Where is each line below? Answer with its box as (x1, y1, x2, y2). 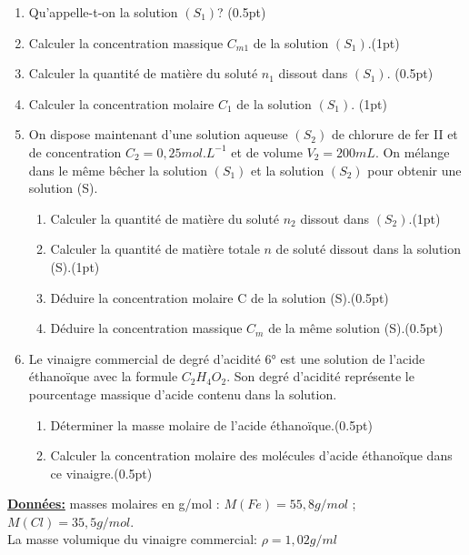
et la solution (251, 160, 324, 179)
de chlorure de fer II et (331, 125, 458, 144)
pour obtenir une (367, 160, 462, 179)
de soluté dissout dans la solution (275, 239, 462, 258)
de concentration (28, 142, 122, 161)
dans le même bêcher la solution (28, 160, 207, 179)
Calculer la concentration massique (28, 33, 224, 52)
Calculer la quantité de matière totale (50, 239, 260, 258)
